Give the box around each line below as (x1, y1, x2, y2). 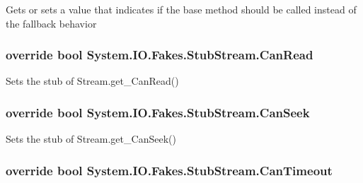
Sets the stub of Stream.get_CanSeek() (6, 131, 176, 146)
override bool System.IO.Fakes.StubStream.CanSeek (6, 103, 310, 121)
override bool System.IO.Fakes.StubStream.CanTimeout (6, 161, 333, 179)
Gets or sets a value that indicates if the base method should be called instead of (6, 2, 357, 16)
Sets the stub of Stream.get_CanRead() (6, 73, 179, 88)
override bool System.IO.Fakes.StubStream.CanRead (6, 46, 313, 64)
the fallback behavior (6, 16, 97, 30)
